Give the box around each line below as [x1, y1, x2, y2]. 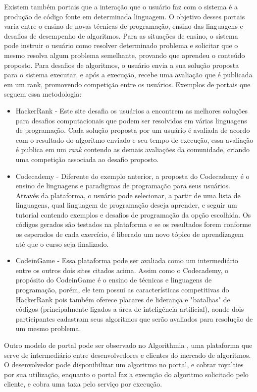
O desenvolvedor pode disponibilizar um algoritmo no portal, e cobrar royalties [4, 359, 244, 370]
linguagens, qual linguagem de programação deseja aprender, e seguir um [15, 200, 237, 210]
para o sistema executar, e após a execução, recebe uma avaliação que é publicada [4, 69, 253, 80]
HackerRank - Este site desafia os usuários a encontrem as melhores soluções [15, 105, 248, 115]
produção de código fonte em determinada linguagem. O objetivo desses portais [4, 11, 245, 21]
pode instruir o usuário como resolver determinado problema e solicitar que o [4, 40, 238, 51]
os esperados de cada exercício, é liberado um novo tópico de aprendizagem [15, 229, 244, 239]
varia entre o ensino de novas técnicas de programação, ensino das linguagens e [4, 21, 243, 31]
